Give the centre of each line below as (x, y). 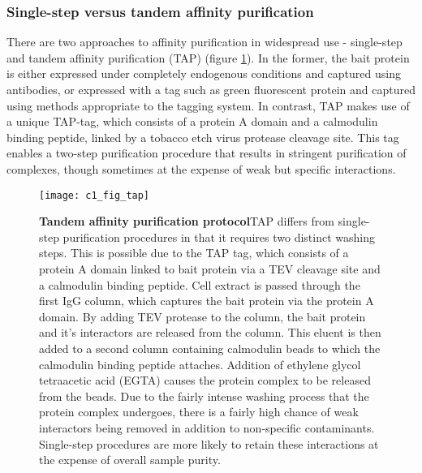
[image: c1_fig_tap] (95, 195)
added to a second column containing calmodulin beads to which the (210, 348)
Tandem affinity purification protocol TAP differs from (187, 221)
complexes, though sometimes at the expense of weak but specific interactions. (201, 168)
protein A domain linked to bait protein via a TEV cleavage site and (210, 269)
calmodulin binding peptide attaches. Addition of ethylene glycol (200, 364)
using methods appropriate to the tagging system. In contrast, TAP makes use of (208, 105)
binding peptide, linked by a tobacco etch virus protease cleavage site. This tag (203, 137)
